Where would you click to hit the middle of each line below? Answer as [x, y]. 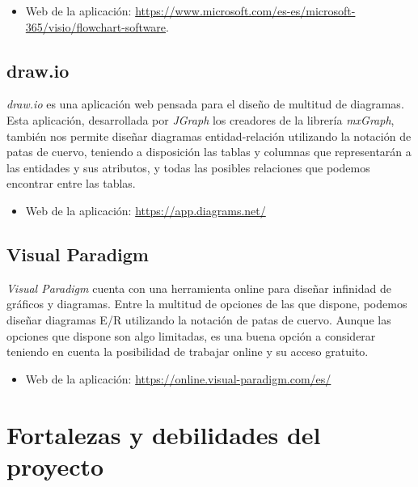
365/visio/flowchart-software [96, 26]
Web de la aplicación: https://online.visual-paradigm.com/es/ [178, 378]
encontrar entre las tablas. [71, 183]
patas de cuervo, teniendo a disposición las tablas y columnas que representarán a [209, 152]
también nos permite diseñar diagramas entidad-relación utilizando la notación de [209, 136]
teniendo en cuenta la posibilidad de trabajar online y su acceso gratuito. [188, 351]
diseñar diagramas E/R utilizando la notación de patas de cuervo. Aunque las [199, 319]
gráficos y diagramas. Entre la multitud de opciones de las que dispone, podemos [207, 304]
